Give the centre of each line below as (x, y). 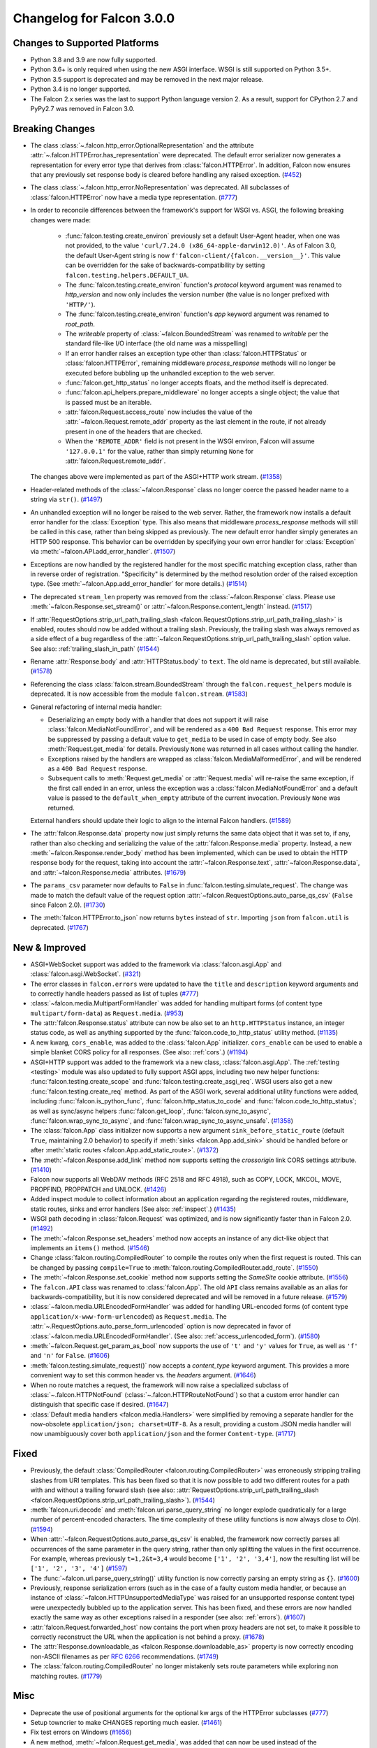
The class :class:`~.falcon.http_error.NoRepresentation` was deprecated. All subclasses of (160, 187)
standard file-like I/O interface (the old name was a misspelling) (156, 343)
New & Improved (50, 947)
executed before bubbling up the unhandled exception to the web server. (170, 373)
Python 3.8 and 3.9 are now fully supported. (94, 60)
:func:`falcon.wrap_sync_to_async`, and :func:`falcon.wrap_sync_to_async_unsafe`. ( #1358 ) (162, 1120)
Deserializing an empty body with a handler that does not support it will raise (158, 719)
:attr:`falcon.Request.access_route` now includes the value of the (159, 412)
